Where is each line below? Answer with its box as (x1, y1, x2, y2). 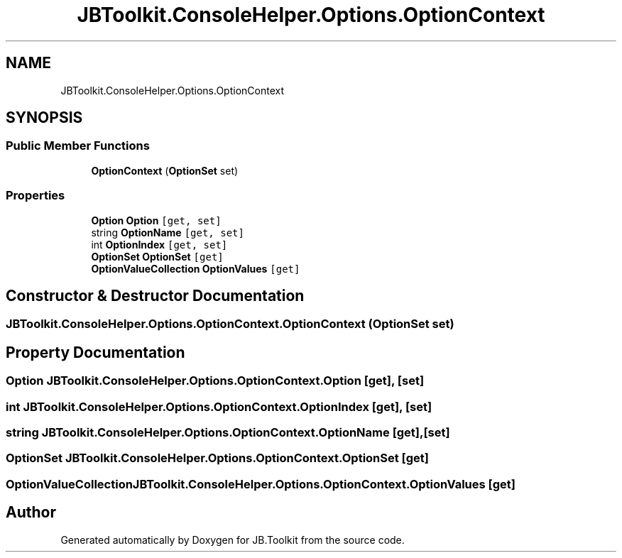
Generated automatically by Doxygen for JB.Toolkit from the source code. (60, 533, 405, 546)
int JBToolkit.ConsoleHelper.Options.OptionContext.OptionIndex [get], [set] (6, 399, 432, 414)
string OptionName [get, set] (91, 226, 244, 239)
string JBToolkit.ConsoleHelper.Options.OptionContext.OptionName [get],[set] (6, 425, 450, 439)
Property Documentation (6, 343, 185, 361)
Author (6, 503, 56, 522)
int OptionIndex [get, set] (91, 238, 228, 251)
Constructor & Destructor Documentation (6, 286, 305, 305)
